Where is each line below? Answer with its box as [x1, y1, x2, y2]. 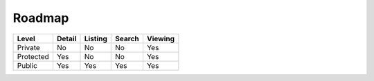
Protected [17, 51, 50, 61]
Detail [56, 34, 77, 43]
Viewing [146, 34, 175, 43]
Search [115, 34, 140, 43]
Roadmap [12, 10, 69, 25]
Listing [84, 34, 107, 43]
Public [17, 60, 38, 70]
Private [17, 43, 41, 52]
